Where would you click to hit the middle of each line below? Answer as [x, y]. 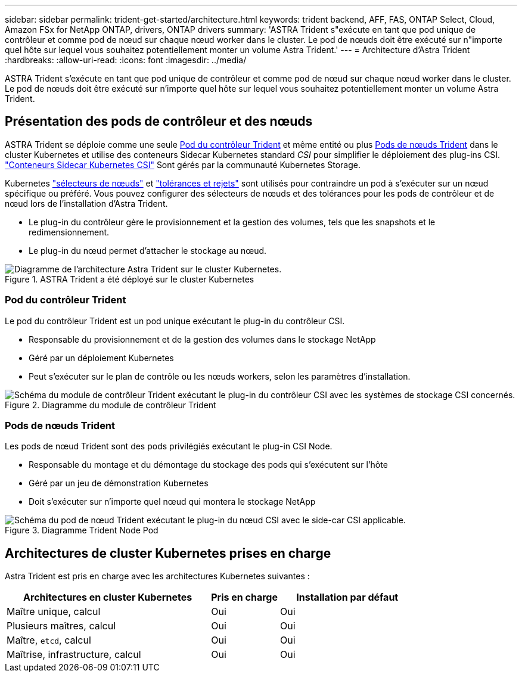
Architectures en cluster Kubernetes [108, 597]
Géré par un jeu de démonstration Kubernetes [119, 483]
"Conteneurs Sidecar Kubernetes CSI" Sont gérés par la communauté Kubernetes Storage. [183, 164]
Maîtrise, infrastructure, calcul [74, 655]
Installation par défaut [347, 597]
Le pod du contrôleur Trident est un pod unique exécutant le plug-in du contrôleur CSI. [175, 321]
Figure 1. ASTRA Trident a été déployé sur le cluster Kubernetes [130, 279]
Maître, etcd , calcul [49, 640]
